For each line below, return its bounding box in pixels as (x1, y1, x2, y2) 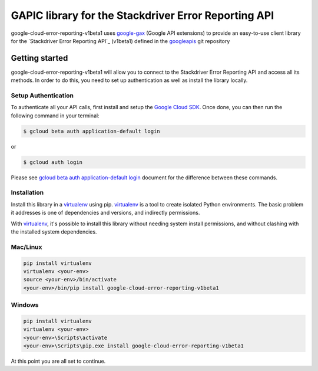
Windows (11, 301, 39, 309)
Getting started (11, 53, 68, 63)
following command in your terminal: (11, 112, 100, 119)
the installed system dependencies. (11, 228, 97, 235)
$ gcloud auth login (23, 159, 82, 165)
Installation (11, 189, 44, 197)
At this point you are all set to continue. (11, 357, 106, 365)
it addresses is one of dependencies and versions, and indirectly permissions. (11, 209, 200, 216)
